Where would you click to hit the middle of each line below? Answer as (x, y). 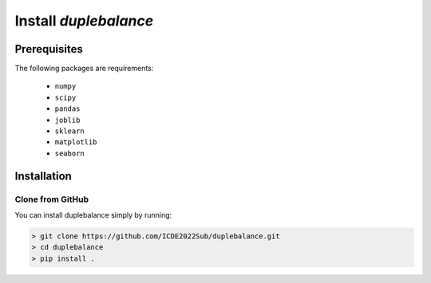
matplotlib (76, 142)
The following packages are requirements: (84, 69)
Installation (43, 176)
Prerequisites (49, 49)
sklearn (70, 131)
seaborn (70, 153)
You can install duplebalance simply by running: (93, 214)
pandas (67, 109)
